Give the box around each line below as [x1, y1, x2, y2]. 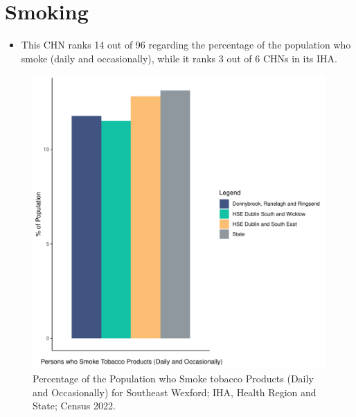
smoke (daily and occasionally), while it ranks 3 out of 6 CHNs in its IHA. [21, 51, 337, 65]
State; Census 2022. [33, 398, 116, 413]
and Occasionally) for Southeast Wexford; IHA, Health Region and [33, 384, 317, 399]
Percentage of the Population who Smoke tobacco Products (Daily [33, 371, 314, 385]
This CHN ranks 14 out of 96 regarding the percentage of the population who [21, 37, 351, 52]
